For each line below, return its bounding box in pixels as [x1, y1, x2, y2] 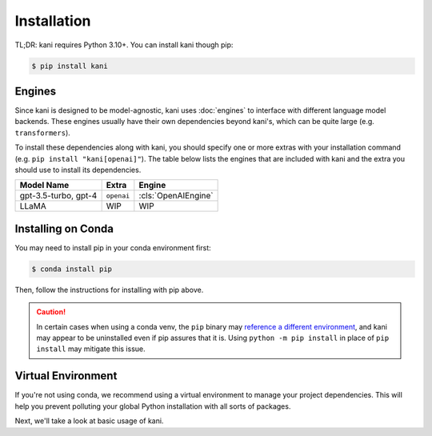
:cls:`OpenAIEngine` [138, 190, 214, 202]
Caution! [36, 307, 66, 317]
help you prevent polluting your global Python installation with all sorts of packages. [14, 401, 291, 411]
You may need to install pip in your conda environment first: [14, 242, 211, 252]
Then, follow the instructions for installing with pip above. [14, 285, 204, 294]
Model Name [19, 180, 70, 191]
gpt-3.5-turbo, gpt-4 [19, 190, 98, 202]
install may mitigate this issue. [36, 344, 146, 354]
